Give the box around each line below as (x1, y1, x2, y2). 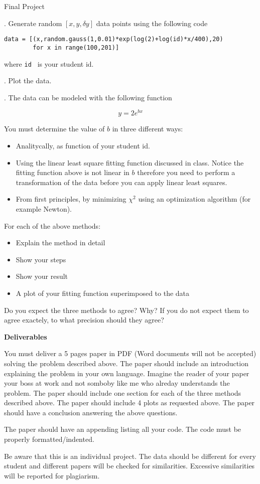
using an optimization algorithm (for (138, 194, 251, 204)
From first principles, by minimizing (16, 194, 126, 204)
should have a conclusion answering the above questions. (4, 407, 178, 417)
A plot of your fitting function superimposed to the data (16, 287, 190, 298)
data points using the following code (96, 18, 208, 28)
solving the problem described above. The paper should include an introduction (4, 358, 248, 368)
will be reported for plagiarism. (4, 470, 100, 480)
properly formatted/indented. (4, 434, 94, 444)
